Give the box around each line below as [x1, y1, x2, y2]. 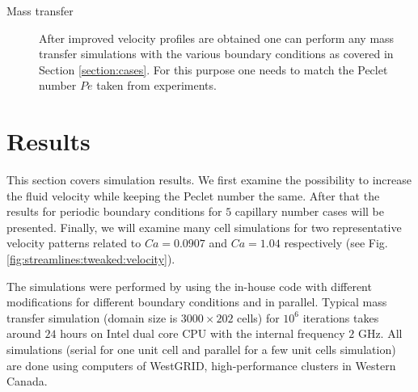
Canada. [6, 373, 48, 390]
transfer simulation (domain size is [6, 309, 178, 326]
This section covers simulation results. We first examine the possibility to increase [6, 171, 412, 188]
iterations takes [302, 309, 379, 326]
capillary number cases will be [234, 203, 384, 220]
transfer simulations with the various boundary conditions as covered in [39, 45, 394, 62]
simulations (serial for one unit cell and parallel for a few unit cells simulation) [6, 341, 396, 358]
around [6, 325, 41, 342]
